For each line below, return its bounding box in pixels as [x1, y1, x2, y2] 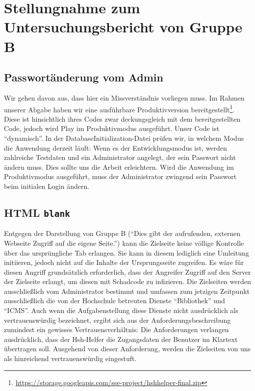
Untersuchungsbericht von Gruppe [4, 17, 243, 37]
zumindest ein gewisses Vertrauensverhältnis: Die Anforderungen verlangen [4, 324, 229, 335]
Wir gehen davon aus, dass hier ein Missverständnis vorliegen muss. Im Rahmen [4, 92, 245, 103]
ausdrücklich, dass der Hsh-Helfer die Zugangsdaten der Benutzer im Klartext [4, 334, 238, 344]
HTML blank [4, 205, 70, 220]
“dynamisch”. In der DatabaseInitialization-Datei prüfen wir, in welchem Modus [4, 132, 244, 143]
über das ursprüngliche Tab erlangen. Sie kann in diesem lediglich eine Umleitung [4, 247, 249, 258]
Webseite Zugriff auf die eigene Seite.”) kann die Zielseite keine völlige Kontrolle [4, 237, 244, 248]
